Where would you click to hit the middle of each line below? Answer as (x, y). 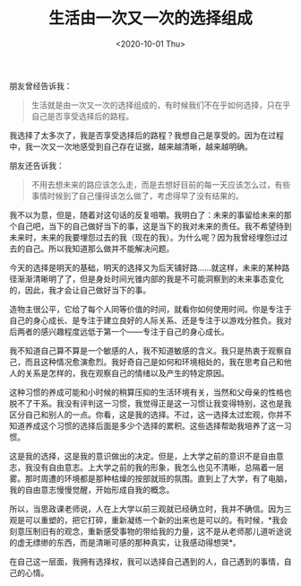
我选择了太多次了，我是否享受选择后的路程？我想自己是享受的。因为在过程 (146, 135)
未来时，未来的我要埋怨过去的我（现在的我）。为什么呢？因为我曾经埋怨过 (145, 237)
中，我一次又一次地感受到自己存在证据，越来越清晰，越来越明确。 (131, 146)
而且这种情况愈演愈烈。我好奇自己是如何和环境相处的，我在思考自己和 (154, 362)
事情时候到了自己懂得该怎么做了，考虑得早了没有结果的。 (137, 196)
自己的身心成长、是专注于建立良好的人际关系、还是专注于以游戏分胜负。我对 (150, 320)
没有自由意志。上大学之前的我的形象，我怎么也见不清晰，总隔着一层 (158, 467)
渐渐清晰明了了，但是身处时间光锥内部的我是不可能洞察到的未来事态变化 (150, 278)
